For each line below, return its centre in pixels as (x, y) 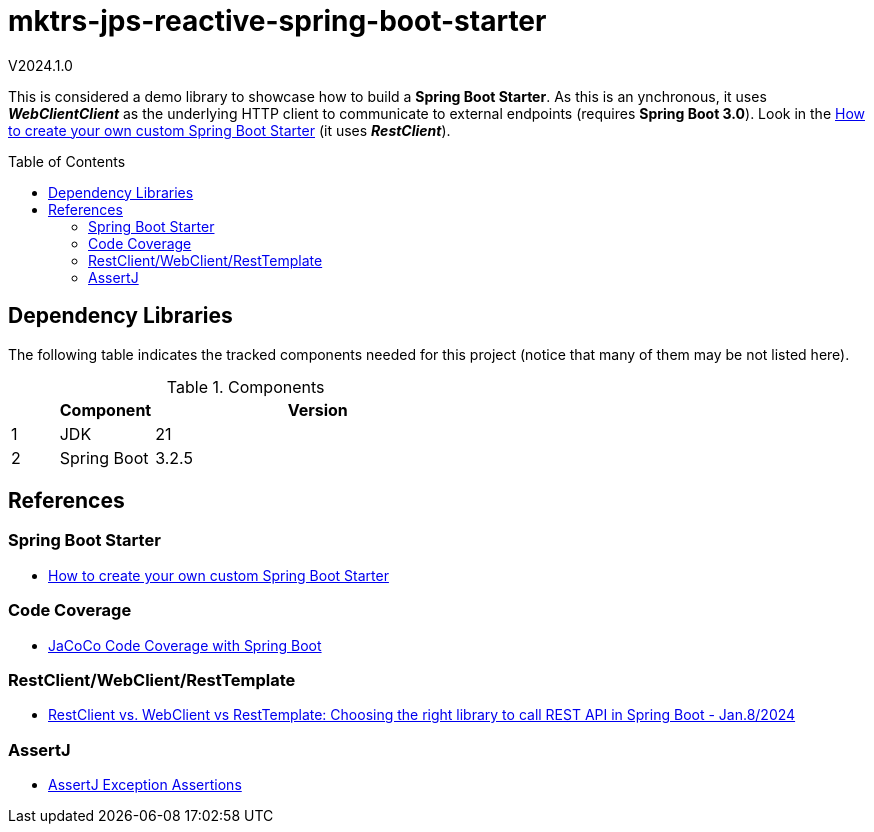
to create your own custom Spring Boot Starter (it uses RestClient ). (229, 130)
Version (317, 409)
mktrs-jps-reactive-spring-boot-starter (277, 21)
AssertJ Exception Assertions (145, 785)
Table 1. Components (245, 386)
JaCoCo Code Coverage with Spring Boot (185, 645)
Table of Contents (67, 161)
